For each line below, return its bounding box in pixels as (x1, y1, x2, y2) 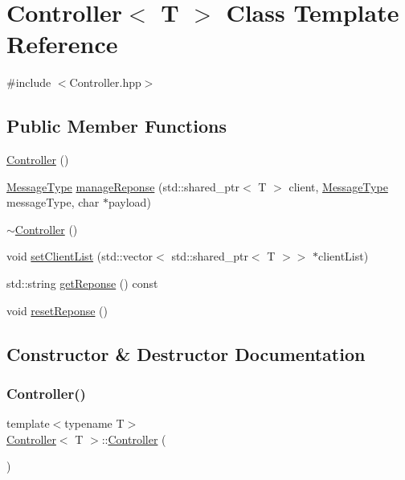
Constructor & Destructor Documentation (6, 341, 366, 366)
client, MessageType (288, 178, 388, 195)
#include (6, 74, 51, 91)
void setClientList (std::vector (6, 248, 153, 265)
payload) (108, 194, 151, 211)
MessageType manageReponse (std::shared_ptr (6, 178, 240, 195)
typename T (64, 415, 125, 432)
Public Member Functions (6, 113, 227, 138)
